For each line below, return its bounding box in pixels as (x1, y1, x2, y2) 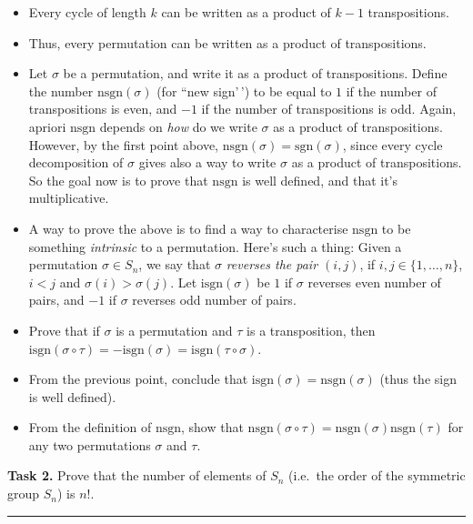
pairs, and (28, 290, 85, 309)
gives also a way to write (138, 153, 277, 172)
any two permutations (28, 435, 151, 454)
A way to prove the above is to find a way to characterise (28, 218, 348, 237)
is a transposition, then (247, 320, 376, 339)
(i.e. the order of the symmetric (288, 466, 466, 485)
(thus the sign (379, 369, 457, 388)
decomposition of (28, 153, 124, 172)
